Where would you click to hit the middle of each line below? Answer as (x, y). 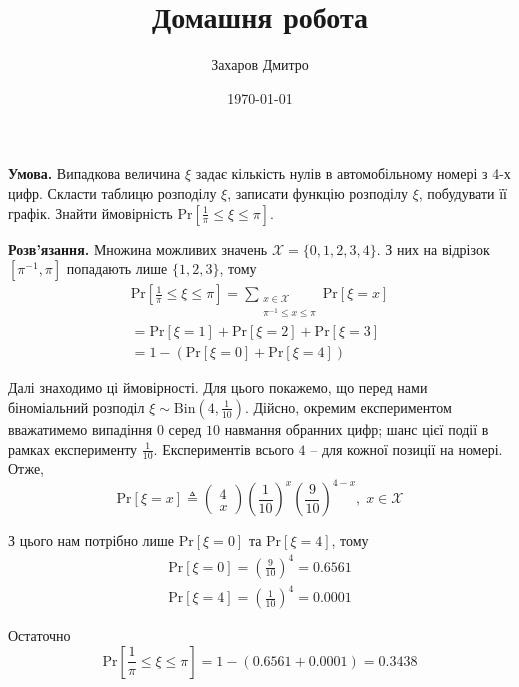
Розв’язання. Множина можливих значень (138, 248)
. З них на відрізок (433, 248)
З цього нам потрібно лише (91, 540)
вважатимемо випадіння (80, 428)
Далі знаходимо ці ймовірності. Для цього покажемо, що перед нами (218, 387)
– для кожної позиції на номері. (406, 448)
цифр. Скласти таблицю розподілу (112, 192)
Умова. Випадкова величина (94, 173)
